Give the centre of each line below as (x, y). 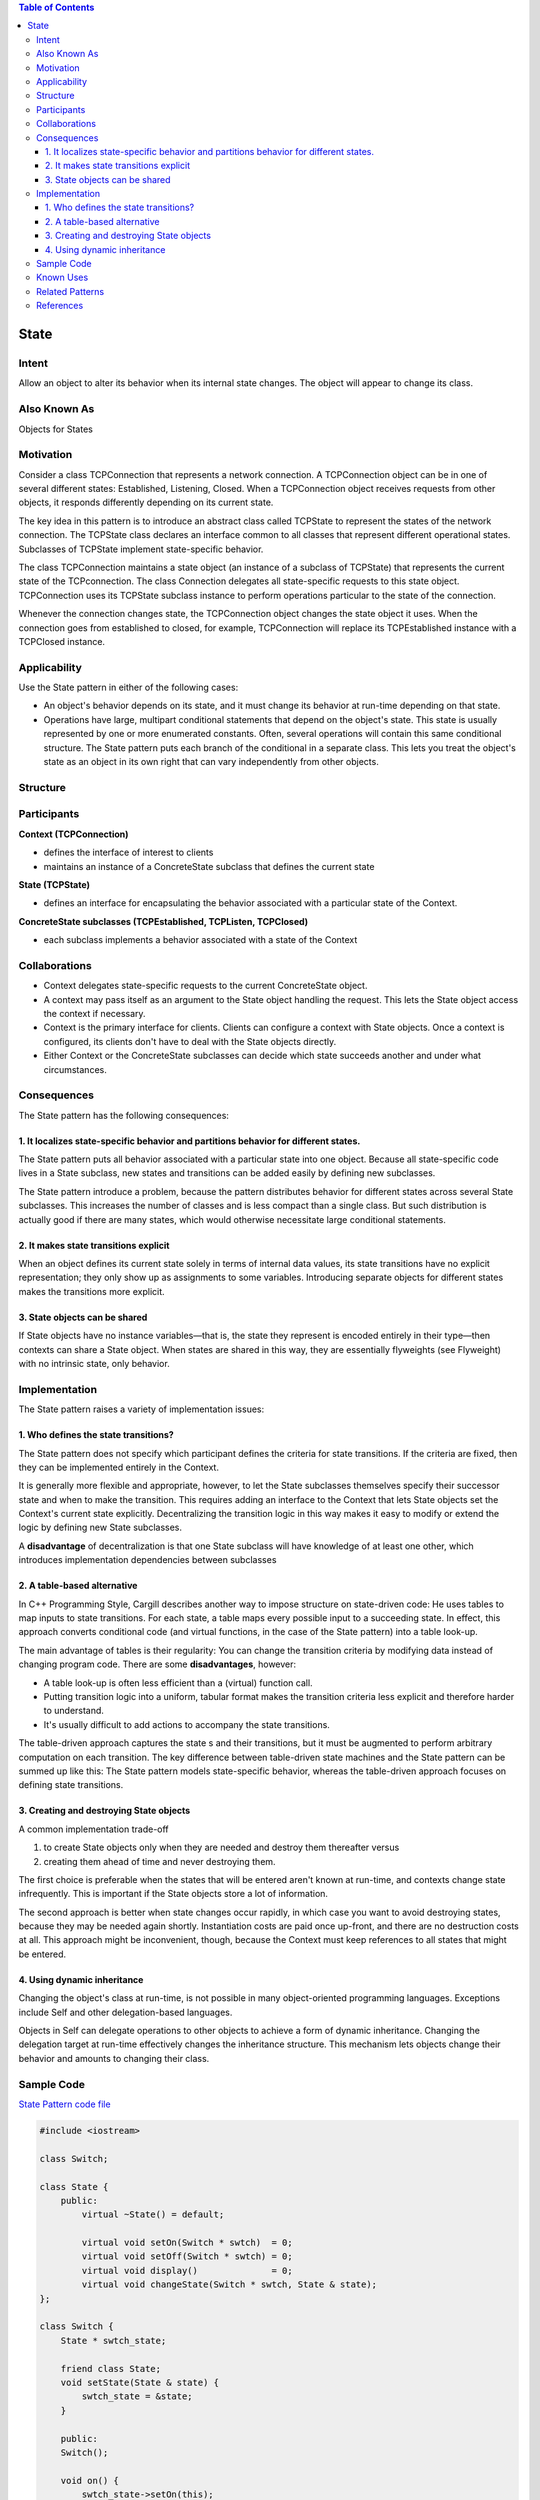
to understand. (74, 1711)
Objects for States (56, 429)
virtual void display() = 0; (187, 2270)
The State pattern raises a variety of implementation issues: (141, 1409)
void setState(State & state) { (140, 2382)
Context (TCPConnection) (73, 834)
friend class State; (111, 2368)
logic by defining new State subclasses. (100, 1527)
